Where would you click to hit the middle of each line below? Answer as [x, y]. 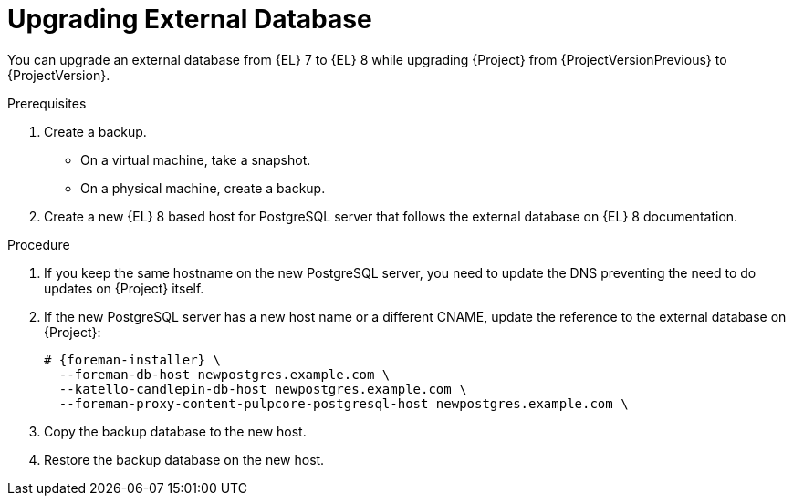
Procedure [39, 244]
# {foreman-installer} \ [132, 359]
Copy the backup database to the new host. [175, 431]
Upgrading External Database [190, 19]
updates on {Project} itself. [124, 288]
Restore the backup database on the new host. [184, 459]
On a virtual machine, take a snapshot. [196, 159]
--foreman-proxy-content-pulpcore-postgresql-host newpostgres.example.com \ [344, 403]
